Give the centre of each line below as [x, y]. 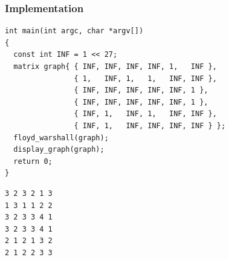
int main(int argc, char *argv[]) [74, 31]
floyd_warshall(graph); [61, 138]
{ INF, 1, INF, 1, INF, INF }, [145, 114]
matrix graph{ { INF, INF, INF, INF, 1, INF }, [115, 67]
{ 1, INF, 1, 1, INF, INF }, [145, 78]
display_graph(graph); [59, 150]
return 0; [33, 161]
